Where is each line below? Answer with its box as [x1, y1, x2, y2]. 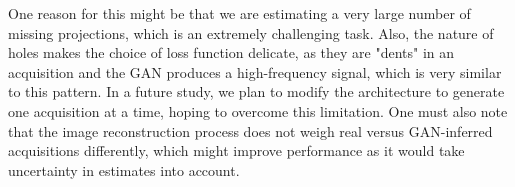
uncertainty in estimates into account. [8, 159, 240, 180]
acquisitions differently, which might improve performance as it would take [8, 140, 465, 161]
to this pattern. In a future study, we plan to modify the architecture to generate [8, 81, 505, 102]
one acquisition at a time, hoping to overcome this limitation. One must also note [8, 100, 508, 121]
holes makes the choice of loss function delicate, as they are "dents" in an [8, 42, 455, 63]
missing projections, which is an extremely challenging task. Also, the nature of [8, 22, 494, 43]
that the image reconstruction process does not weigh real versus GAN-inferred [8, 120, 493, 141]
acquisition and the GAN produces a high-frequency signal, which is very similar [8, 61, 502, 82]
